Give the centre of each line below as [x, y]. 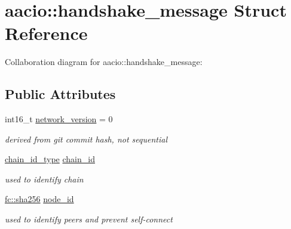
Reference [46, 33]
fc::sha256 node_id [39, 199]
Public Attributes [60, 94]
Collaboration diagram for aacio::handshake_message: [104, 62]
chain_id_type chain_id [50, 159]
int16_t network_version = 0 [59, 119]
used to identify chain [44, 179]
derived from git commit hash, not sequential [86, 139]
